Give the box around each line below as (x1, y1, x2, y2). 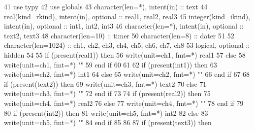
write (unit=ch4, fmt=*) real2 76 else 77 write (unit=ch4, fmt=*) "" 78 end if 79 (4, 98, 244, 108)
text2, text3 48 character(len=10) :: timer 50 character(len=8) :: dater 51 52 (4, 30, 234, 40)
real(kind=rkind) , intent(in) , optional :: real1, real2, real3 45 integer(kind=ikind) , (4, 11, 251, 21)
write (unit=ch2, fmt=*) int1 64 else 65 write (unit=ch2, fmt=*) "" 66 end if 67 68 (4, 69, 250, 79)
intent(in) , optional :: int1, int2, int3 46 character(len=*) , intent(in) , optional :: (4, 21, 244, 31)
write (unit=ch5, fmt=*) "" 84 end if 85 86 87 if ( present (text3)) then (4, 117, 212, 128)
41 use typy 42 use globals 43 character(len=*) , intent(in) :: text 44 (4, 1, 208, 11)
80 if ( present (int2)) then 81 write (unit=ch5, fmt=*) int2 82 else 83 (4, 107, 208, 118)
